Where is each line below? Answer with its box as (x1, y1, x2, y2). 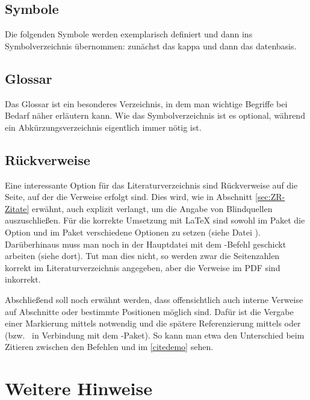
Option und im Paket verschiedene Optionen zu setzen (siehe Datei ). (5, 225, 261, 238)
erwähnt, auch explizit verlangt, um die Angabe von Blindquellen (32, 202, 273, 214)
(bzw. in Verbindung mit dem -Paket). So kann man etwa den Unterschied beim (5, 328, 305, 341)
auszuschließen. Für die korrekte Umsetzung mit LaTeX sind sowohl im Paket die (5, 214, 305, 227)
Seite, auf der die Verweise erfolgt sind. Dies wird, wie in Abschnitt (5, 190, 253, 203)
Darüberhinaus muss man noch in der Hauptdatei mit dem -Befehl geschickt (5, 237, 287, 250)
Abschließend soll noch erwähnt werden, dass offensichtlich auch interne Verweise (5, 293, 303, 305)
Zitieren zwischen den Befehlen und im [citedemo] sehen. (5, 340, 214, 353)
